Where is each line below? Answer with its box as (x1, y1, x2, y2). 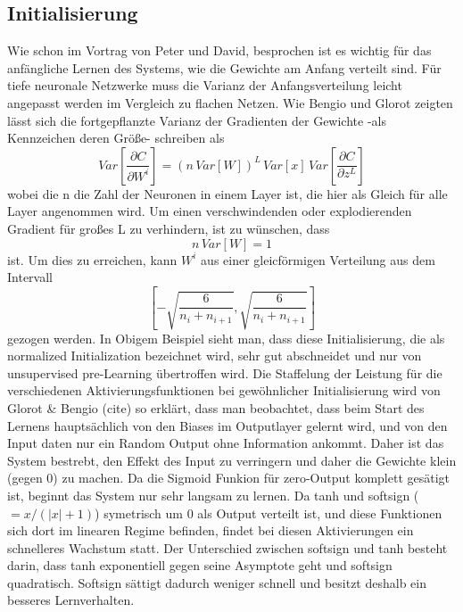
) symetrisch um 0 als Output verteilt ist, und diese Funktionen (95, 503, 442, 522)
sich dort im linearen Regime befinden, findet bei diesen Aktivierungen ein (7, 521, 414, 540)
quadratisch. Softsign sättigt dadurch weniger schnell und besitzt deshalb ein (7, 573, 427, 591)
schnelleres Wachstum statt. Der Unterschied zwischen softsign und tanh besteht (7, 538, 448, 557)
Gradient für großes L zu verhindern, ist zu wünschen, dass (7, 219, 330, 237)
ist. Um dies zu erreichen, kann (7, 250, 178, 269)
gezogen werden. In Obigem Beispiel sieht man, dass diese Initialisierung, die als (7, 328, 445, 347)
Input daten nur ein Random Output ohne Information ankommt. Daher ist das (7, 434, 444, 452)
